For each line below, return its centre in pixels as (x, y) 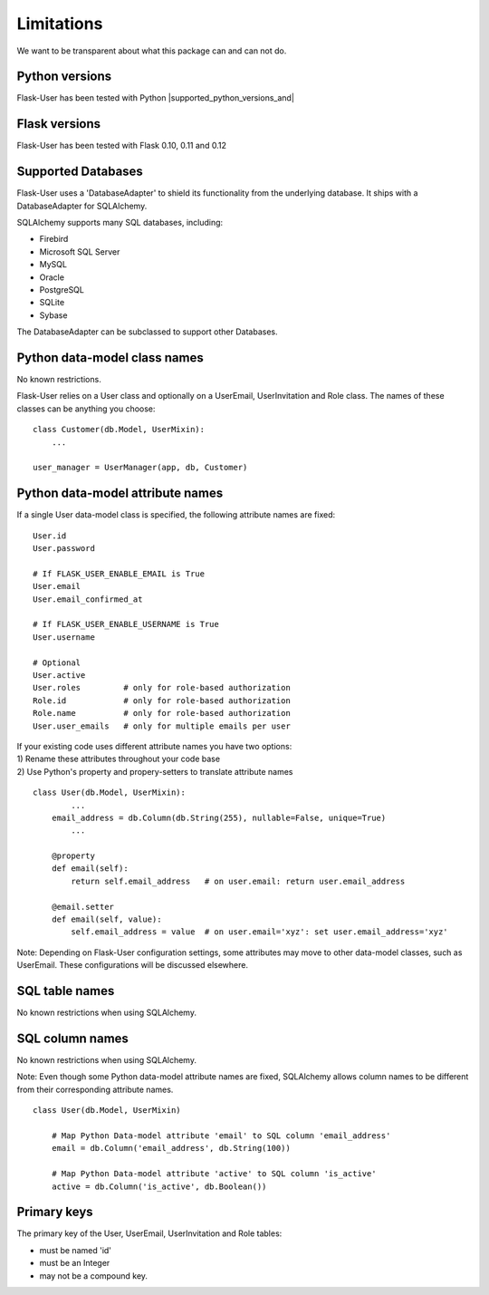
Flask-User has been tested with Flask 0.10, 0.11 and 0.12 (121, 146)
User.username (64, 637)
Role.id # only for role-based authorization (162, 701)
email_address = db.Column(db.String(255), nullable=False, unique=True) (219, 817)
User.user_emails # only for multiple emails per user (162, 726)
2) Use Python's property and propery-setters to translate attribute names (155, 771)
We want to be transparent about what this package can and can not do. (152, 51)
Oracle (52, 277)
